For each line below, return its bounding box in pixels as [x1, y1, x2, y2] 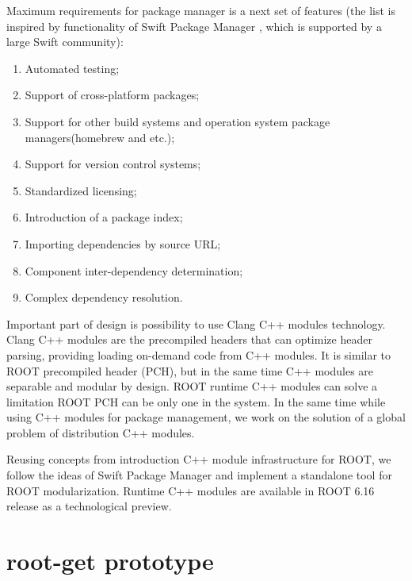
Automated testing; [25, 60, 120, 76]
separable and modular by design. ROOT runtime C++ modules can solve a [6, 378, 378, 394]
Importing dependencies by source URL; [25, 235, 221, 252]
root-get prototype [6, 544, 214, 577]
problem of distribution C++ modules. [6, 424, 195, 441]
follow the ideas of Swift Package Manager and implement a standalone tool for [6, 467, 392, 483]
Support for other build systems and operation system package [25, 113, 330, 129]
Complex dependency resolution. [25, 289, 183, 306]
